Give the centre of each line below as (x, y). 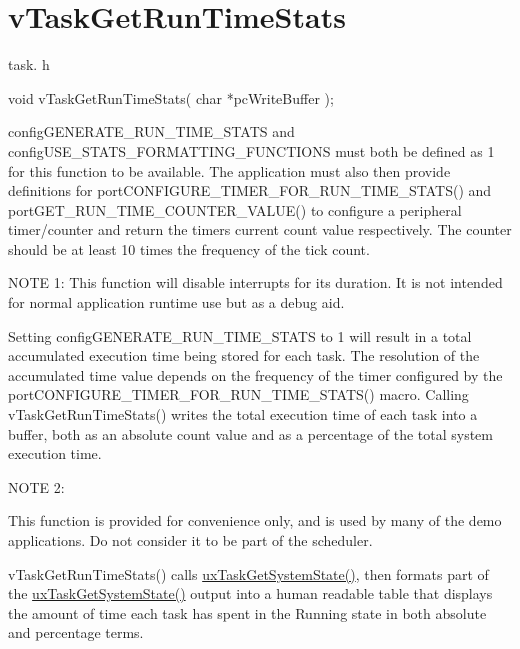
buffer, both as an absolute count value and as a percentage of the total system (250, 433)
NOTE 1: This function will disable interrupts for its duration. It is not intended (255, 282)
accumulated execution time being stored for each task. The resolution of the (244, 355)
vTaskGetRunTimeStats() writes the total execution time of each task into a (243, 414)
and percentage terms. (76, 632)
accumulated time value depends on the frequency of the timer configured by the (255, 374)
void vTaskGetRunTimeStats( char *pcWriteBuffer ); (171, 97)
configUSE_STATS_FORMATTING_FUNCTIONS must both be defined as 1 (251, 150)
